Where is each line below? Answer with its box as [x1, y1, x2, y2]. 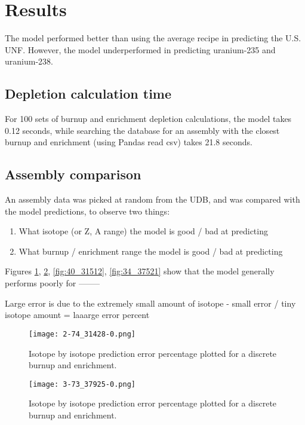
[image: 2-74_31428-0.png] [29, 329, 135, 338]
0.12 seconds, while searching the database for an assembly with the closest [5, 124, 280, 136]
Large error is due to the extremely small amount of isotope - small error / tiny [5, 296, 296, 309]
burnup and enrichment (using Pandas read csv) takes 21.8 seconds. [5, 136, 252, 148]
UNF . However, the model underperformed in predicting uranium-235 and [5, 43, 276, 56]
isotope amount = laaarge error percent [5, 308, 150, 321]
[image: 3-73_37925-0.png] [29, 380, 135, 389]
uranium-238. [5, 55, 53, 68]
